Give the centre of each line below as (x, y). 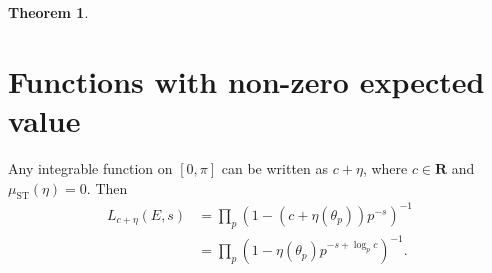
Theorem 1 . (48, 12)
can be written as (275, 167)
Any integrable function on (90, 167)
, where (385, 167)
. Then (107, 187)
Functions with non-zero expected (246, 80)
